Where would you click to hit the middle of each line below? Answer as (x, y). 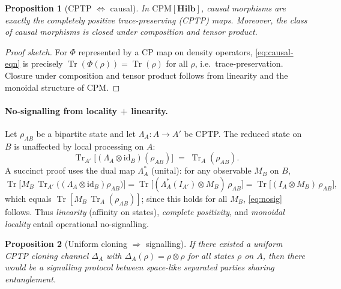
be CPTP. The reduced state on (243, 133)
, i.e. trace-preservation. (239, 63)
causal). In (130, 8)
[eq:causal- (274, 51)
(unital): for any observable (201, 170)
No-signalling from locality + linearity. (86, 110)
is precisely (43, 63)
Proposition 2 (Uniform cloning (66, 244)
